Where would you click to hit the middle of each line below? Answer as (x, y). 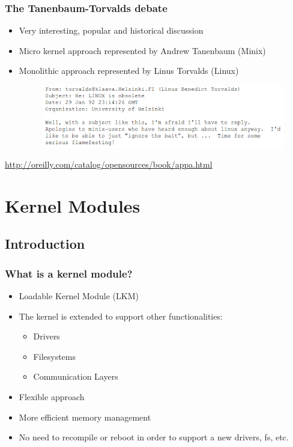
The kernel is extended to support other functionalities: (121, 316)
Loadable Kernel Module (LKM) (79, 296)
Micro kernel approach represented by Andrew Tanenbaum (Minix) (142, 50)
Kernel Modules (73, 205)
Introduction (45, 244)
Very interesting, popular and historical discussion (111, 30)
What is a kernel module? (69, 273)
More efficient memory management (85, 417)
